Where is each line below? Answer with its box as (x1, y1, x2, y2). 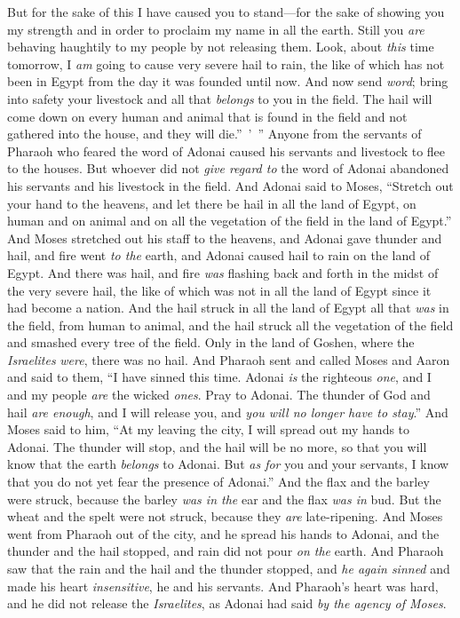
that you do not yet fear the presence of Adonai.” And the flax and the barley (7, 472, 430, 491)
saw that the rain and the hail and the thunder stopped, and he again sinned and (7, 559, 450, 577)
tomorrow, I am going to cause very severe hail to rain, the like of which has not (7, 54, 445, 73)
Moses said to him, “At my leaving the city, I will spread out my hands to (7, 420, 410, 439)
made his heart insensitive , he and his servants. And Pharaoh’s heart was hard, (7, 576, 439, 595)
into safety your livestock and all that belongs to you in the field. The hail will (7, 89, 432, 107)
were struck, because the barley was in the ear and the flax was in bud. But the (7, 489, 441, 508)
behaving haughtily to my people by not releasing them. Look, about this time (7, 37, 434, 56)
